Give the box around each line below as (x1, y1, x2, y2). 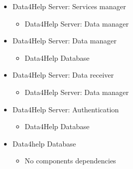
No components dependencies (24, 155, 116, 166)
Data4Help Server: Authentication (12, 104, 119, 114)
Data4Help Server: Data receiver (12, 69, 114, 80)
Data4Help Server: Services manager (12, 1, 126, 11)
